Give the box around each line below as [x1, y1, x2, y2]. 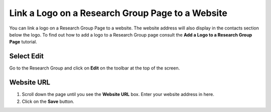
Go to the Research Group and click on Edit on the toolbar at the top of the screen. [9, 65, 180, 71]
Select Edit [9, 52, 44, 60]
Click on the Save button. [22, 98, 75, 104]
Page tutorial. [9, 39, 37, 45]
